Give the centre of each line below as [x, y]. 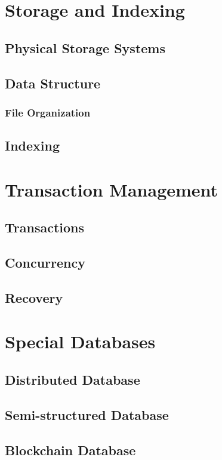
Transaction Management [112, 189]
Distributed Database [73, 380]
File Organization [48, 112]
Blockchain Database [70, 450]
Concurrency [45, 263]
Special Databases [80, 341]
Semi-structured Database [87, 414]
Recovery [34, 297]
